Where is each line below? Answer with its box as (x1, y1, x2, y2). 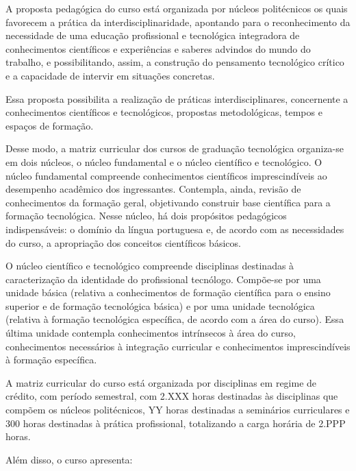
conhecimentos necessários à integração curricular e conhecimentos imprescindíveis (5, 339, 351, 353)
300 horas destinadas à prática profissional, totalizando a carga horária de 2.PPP (5, 415, 346, 430)
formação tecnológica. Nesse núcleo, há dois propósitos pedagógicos (5, 208, 287, 223)
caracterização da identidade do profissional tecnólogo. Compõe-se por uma (5, 271, 321, 286)
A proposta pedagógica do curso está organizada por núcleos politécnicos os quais (5, 1, 348, 15)
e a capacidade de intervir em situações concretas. (5, 68, 215, 82)
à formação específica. (5, 352, 97, 367)
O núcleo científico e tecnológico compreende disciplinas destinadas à (5, 258, 294, 273)
